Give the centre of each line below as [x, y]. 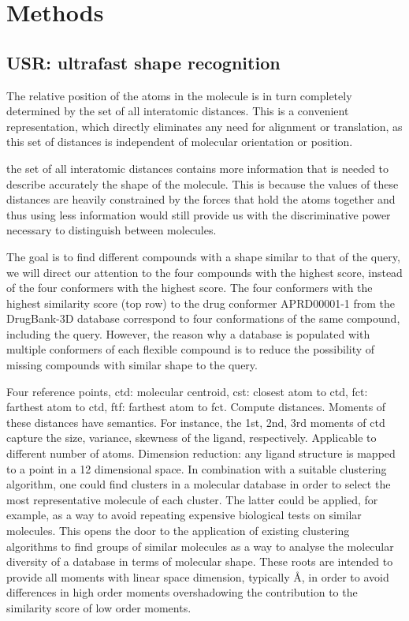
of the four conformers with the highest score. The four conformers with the [190, 288]
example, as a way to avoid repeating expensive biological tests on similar [184, 515]
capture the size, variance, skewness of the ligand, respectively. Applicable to [191, 438]
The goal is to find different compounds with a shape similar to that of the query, [203, 256]
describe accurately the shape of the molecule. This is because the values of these [203, 183]
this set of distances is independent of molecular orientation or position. [180, 142]
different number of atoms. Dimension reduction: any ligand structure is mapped [201, 453]
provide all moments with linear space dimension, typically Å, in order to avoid [198, 576]
